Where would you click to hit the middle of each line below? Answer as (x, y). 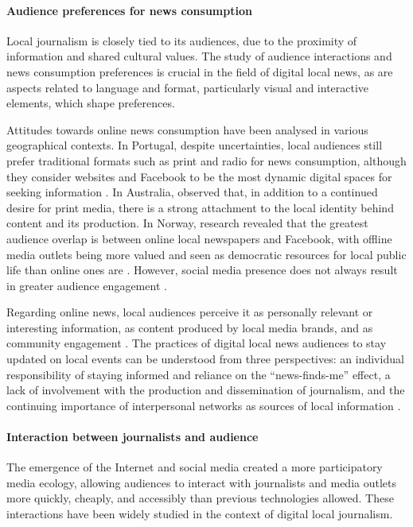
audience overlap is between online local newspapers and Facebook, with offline (199, 238)
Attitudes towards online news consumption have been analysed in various (187, 129)
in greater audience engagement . (87, 285)
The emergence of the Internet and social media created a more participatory (195, 467)
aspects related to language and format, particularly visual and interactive (188, 87)
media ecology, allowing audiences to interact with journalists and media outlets (201, 482)
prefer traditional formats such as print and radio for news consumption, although (206, 160)
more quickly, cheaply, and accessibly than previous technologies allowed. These (200, 498)
